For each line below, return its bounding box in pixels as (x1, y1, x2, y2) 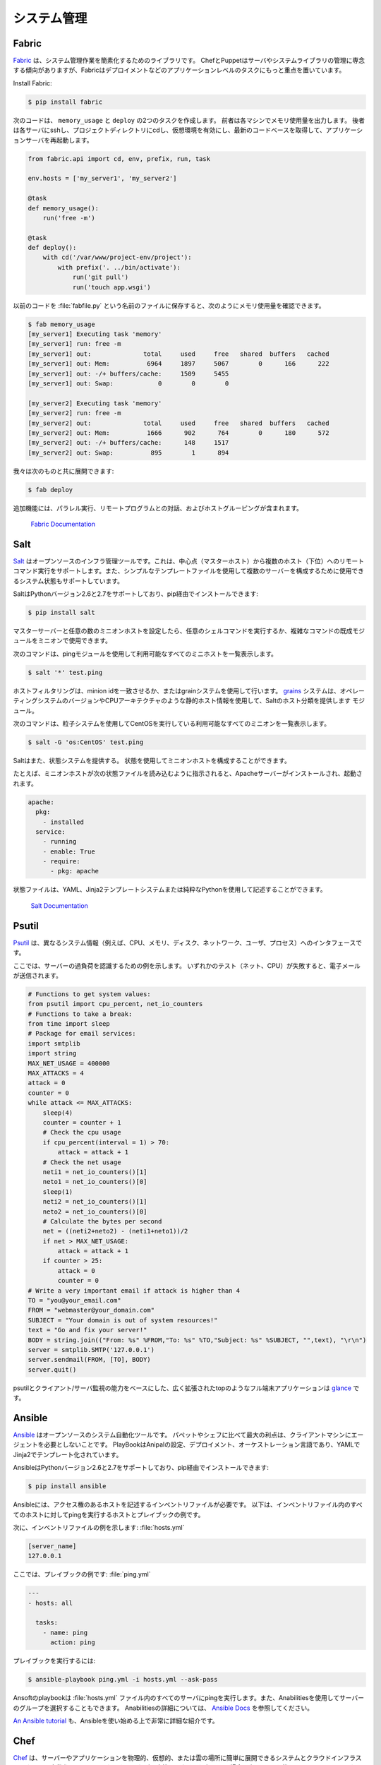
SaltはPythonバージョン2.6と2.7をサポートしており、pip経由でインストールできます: (13, 590, 259, 598)
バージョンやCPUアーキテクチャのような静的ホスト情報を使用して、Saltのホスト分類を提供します (68, 696, 351, 705)
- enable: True (42, 847, 95, 856)
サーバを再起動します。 (25, 136, 93, 144)
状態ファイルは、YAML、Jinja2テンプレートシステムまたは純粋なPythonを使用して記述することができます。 (13, 885, 327, 894)
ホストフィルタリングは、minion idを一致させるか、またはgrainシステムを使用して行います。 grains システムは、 (13, 686, 340, 695)
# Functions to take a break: (28, 1010, 133, 1018)
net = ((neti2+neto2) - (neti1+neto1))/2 (42, 1227, 188, 1235)
